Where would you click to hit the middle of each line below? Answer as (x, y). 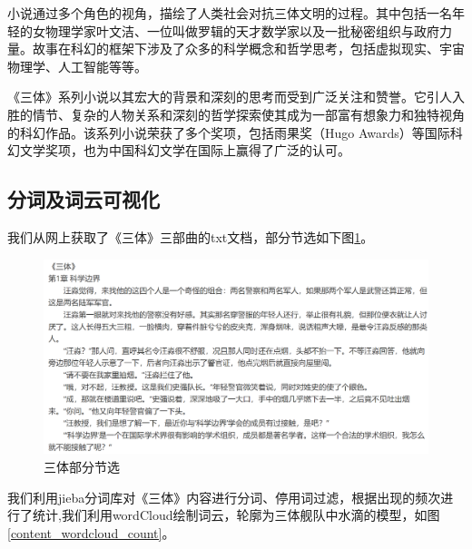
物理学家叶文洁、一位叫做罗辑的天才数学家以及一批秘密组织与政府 (242, 30)
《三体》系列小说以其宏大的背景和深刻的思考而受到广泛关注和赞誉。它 (217, 97)
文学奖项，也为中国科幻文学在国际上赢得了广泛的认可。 (185, 150)
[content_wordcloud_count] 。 (91, 532)
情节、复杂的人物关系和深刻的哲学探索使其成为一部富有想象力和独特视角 (248, 114)
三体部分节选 (82, 467)
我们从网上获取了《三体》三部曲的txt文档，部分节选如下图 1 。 (191, 236)
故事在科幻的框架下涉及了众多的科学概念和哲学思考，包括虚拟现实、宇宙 (248, 49)
